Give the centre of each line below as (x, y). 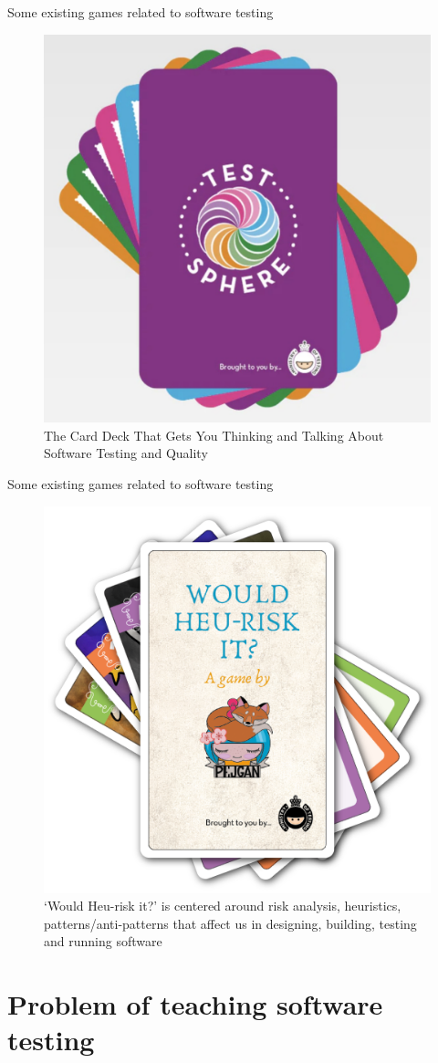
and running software (103, 941)
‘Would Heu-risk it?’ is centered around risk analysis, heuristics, (223, 906)
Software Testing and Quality (126, 453)
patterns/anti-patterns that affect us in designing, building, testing (230, 923)
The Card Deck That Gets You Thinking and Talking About (214, 435)
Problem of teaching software (195, 1004)
